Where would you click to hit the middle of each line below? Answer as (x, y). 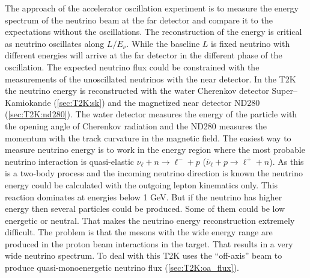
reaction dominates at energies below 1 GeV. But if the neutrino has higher (144, 196)
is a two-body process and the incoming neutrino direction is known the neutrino (154, 173)
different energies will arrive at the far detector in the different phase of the (144, 55)
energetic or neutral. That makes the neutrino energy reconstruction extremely (150, 220)
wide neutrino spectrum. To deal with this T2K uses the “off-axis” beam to (144, 255)
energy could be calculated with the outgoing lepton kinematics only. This (141, 184)
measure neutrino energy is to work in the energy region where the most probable (155, 150)
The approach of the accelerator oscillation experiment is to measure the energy (152, 8)
